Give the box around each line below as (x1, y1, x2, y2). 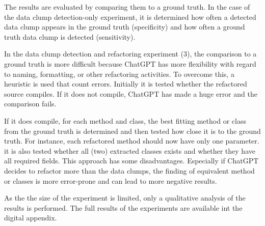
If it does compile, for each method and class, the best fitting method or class (4, 115, 246, 126)
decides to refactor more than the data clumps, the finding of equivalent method (4, 165, 255, 176)
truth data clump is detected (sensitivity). (4, 31, 136, 42)
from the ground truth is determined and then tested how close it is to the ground (4, 125, 261, 136)
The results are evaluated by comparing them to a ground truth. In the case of (4, 2, 250, 12)
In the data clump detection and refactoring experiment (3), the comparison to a (4, 48, 257, 59)
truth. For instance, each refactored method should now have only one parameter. (4, 135, 259, 146)
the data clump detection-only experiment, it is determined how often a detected (4, 11, 256, 22)
